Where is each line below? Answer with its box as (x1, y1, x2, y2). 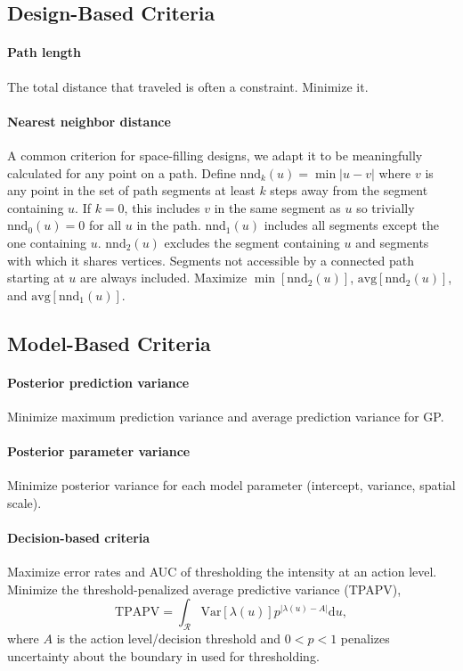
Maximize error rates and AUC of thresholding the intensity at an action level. (7, 562, 437, 581)
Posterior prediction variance (7, 372, 190, 391)
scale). (7, 493, 42, 511)
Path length (7, 43, 81, 61)
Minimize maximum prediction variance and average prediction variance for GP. (7, 406, 444, 425)
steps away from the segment (270, 181, 428, 200)
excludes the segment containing (164, 233, 340, 251)
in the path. (136, 216, 201, 234)
